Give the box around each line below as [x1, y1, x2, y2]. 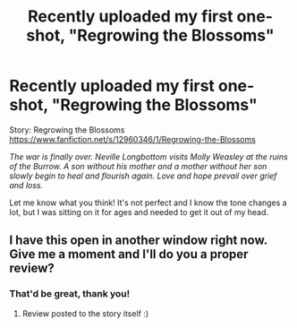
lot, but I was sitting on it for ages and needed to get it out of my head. [9, 206, 269, 217]
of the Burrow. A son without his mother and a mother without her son [9, 160, 267, 171]
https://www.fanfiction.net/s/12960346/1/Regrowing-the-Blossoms [9, 134, 257, 144]
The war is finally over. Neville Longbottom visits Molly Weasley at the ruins [9, 151, 288, 162]
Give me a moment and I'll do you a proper [9, 246, 249, 262]
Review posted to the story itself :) [21, 307, 149, 319]
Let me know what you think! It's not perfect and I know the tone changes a [9, 197, 288, 208]
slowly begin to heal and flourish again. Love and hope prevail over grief [9, 170, 277, 181]
